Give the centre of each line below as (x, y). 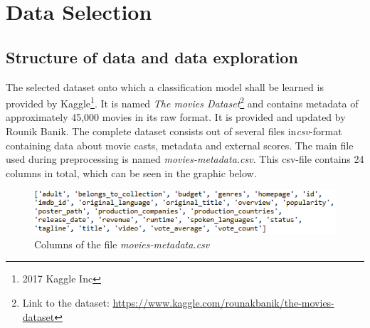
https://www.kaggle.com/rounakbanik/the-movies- (223, 302)
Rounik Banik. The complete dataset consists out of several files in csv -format (174, 131)
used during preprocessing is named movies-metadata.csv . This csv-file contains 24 (185, 159)
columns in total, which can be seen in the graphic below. (131, 173)
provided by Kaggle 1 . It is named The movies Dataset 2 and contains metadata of (182, 102)
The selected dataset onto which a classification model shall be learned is (165, 86)
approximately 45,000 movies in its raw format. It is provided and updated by (176, 117)
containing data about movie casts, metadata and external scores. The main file (180, 145)
